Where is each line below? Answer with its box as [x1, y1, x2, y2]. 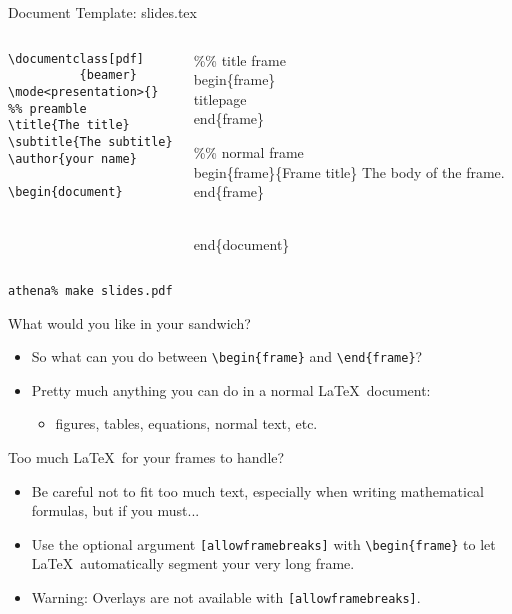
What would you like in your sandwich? [8, 312, 251, 333]
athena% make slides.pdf [8, 283, 173, 298]
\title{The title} [8, 118, 130, 133]
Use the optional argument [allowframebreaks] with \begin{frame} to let [31, 533, 496, 554]
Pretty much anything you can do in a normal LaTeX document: [31, 379, 431, 400]
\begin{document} [8, 184, 123, 199]
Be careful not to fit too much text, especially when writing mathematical [31, 480, 485, 501]
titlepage [193, 88, 247, 109]
